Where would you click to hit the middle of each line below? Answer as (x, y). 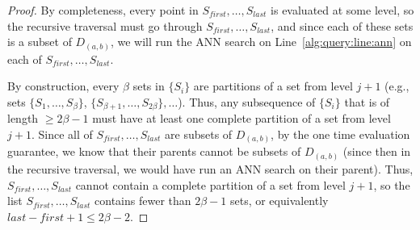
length (23, 118)
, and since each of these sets (342, 25)
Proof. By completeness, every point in (103, 10)
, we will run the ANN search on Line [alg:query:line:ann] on (261, 42)
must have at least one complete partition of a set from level (241, 118)
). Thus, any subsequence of (247, 101)
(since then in (377, 151)
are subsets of (199, 134)
